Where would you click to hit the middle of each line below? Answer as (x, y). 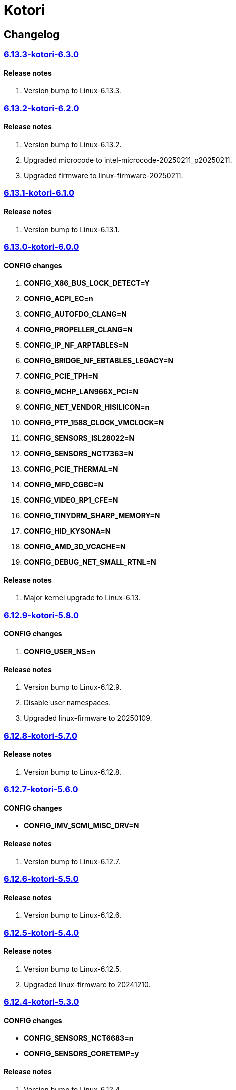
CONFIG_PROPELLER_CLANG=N (78, 330)
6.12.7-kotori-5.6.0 (41, 790)
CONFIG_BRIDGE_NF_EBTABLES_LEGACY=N (99, 361)
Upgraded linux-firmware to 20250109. (88, 718)
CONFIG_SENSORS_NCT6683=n (79, 1038)
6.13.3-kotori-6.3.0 (41, 55)
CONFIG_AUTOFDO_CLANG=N (75, 314)
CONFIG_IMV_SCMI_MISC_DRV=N (82, 826)
